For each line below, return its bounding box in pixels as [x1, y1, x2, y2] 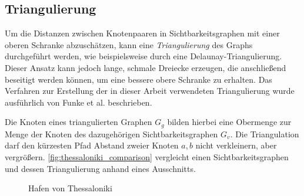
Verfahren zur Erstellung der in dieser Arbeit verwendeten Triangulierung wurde [5, 85, 295, 97]
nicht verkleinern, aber [195, 139, 277, 151]
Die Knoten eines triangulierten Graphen [5, 116, 152, 128]
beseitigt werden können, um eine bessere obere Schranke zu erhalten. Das [5, 73, 272, 85]
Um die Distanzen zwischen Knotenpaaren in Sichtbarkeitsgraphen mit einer [5, 27, 280, 39]
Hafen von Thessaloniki [28, 182, 112, 194]
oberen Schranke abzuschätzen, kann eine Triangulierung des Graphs [5, 38, 253, 50]
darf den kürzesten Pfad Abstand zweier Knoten [5, 139, 179, 151]
